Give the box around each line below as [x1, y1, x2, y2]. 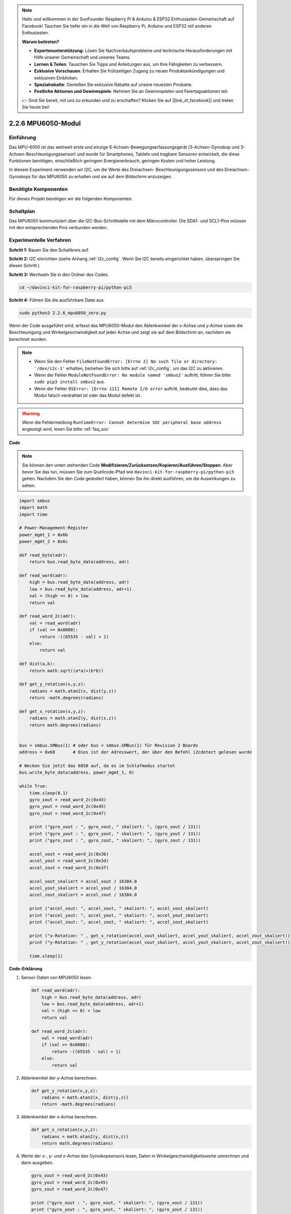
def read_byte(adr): [19, 552, 68, 558]
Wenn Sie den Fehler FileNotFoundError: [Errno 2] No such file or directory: [34, 358, 218, 364]
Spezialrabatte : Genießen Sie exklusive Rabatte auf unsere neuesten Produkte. [34, 82, 193, 87]
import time [19, 511, 48, 517]
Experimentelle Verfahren [9, 237, 71, 244]
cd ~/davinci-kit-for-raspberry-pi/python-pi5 [19, 285, 132, 290]
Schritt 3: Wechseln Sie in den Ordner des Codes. [9, 271, 109, 277]
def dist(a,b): [19, 661, 55, 667]
